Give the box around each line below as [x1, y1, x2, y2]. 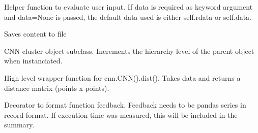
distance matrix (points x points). [4, 82, 109, 93]
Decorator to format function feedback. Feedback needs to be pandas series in [4, 99, 246, 110]
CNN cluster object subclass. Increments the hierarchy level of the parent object [4, 45, 254, 56]
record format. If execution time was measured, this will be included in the [4, 109, 238, 120]
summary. [4, 119, 35, 130]
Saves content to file [4, 28, 67, 39]
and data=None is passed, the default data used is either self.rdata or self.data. [4, 11, 252, 22]
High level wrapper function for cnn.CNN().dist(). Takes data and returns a [4, 72, 241, 83]
